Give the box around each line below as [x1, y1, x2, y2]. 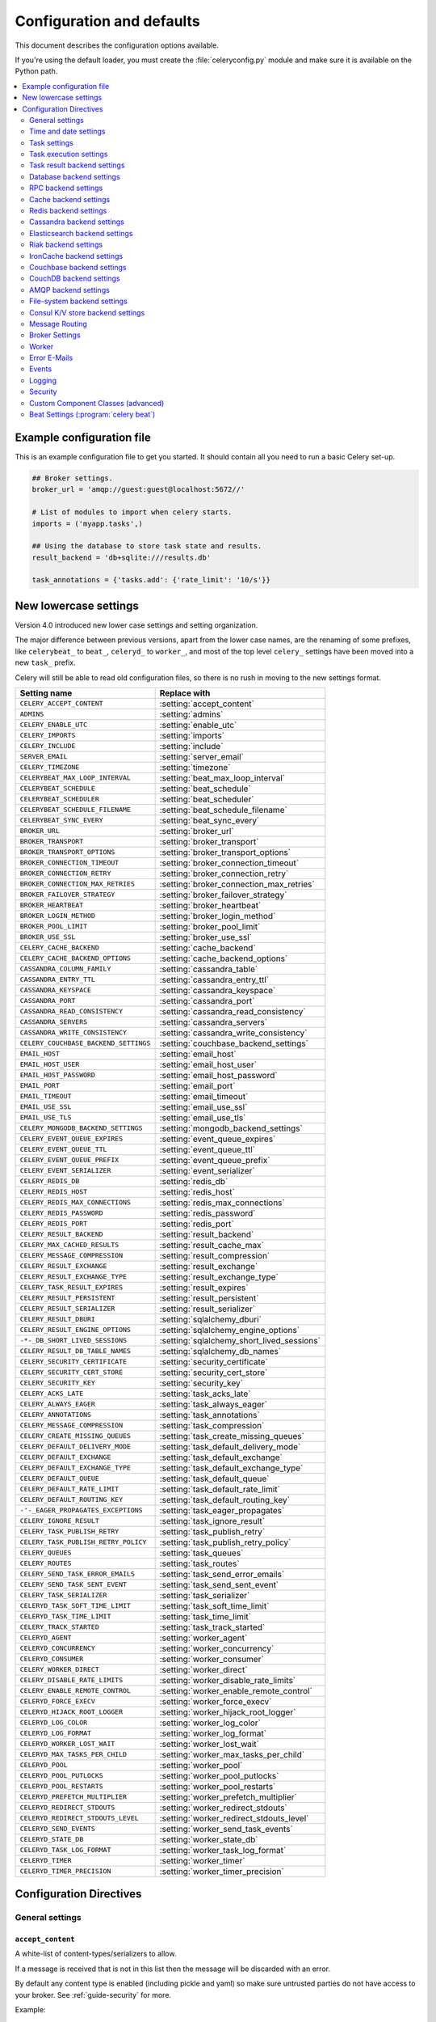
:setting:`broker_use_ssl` [159, 931, 252, 942]
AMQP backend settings [29, 285, 111, 294]
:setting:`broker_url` [159, 825, 234, 836]
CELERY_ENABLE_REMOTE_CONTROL [19, 1686, 131, 1695]
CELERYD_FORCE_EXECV [19, 1697, 96, 1706]
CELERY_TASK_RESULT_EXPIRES [19, 1283, 124, 1292]
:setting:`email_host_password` [159, 1069, 278, 1081]
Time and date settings [29, 126, 106, 137]
